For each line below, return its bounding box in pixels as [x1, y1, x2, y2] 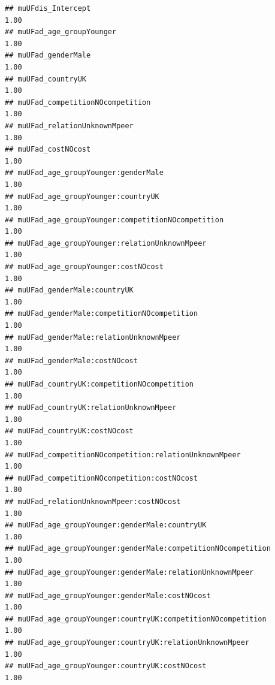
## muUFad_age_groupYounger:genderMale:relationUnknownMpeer [5, 568, 254, 577]
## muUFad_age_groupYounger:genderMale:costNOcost [5, 591, 211, 600]
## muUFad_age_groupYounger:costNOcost [5, 262, 164, 271]
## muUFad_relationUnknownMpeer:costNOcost [5, 497, 181, 506]
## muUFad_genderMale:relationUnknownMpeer [5, 333, 181, 342]
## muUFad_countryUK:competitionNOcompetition [5, 380, 194, 388]
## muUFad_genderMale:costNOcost [5, 356, 138, 365]
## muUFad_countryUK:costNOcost [5, 427, 134, 436]
